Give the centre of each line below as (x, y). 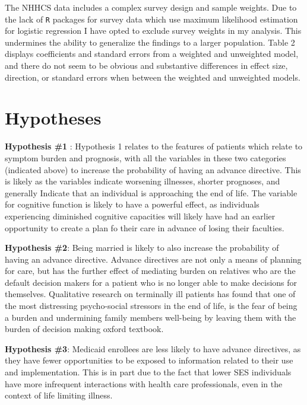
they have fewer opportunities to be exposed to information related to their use (149, 360)
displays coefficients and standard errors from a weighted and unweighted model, (152, 54)
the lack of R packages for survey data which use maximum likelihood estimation (151, 19)
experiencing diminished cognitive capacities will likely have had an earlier (140, 216)
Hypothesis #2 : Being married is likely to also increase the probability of (142, 248)
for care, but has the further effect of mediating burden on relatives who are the (150, 271)
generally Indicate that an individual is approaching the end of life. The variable (151, 192)
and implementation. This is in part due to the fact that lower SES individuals (148, 372)
